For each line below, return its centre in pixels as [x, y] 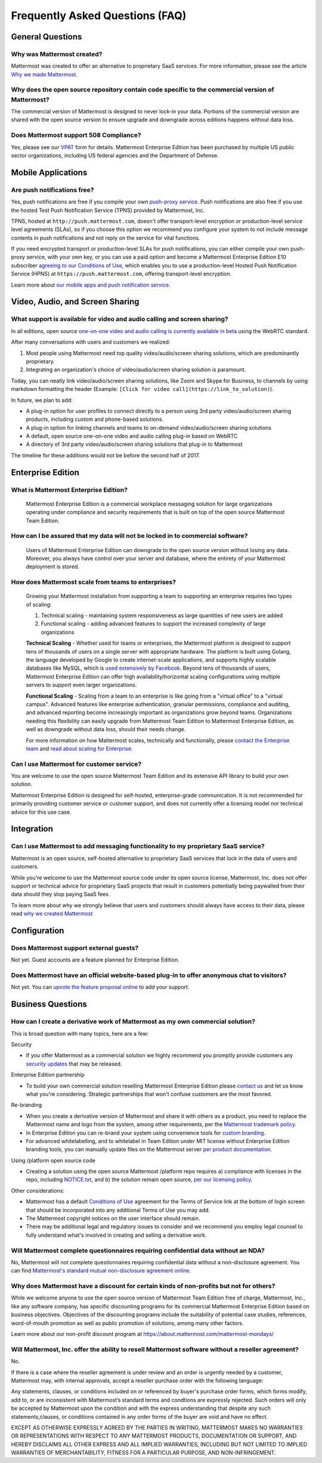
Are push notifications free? [52, 190]
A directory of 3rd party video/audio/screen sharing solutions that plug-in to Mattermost [134, 444]
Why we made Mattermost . [44, 74]
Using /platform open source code [53, 1160]
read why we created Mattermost [52, 914]
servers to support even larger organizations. [81, 685]
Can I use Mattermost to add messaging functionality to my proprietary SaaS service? [138, 846]
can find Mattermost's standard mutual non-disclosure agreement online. [101, 1271]
